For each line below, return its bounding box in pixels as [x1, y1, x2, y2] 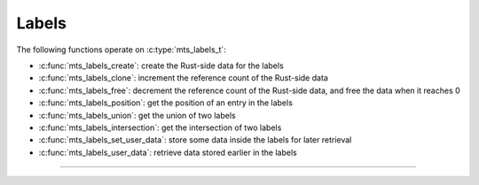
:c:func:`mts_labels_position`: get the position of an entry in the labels [38, 97, 293, 108]
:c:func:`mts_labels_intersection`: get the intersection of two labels [38, 122, 282, 133]
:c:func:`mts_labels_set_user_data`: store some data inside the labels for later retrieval [38, 135, 352, 145]
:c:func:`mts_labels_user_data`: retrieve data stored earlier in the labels [38, 147, 297, 158]
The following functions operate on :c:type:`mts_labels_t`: [16, 44, 226, 55]
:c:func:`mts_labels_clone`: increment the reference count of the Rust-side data [38, 73, 328, 83]
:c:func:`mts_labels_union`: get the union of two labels [38, 110, 236, 120]
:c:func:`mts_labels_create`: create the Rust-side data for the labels [38, 60, 284, 71]
